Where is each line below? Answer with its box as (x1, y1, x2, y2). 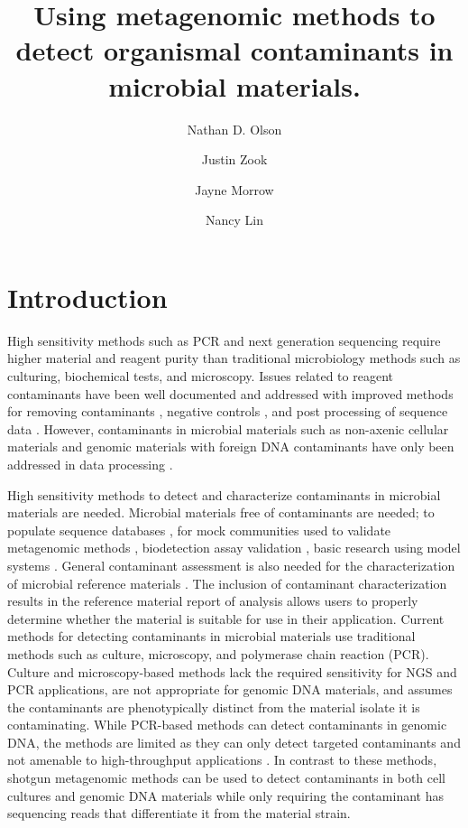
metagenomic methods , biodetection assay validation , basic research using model (7, 538, 461, 557)
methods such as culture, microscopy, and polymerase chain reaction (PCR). (7, 644, 429, 663)
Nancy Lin (206, 210, 263, 229)
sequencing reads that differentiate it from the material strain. (7, 804, 351, 823)
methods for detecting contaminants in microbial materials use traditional (7, 627, 416, 646)
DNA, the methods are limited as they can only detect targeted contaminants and (7, 732, 461, 751)
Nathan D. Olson (187, 119, 282, 138)
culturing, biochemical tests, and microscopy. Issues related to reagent (7, 367, 393, 385)
